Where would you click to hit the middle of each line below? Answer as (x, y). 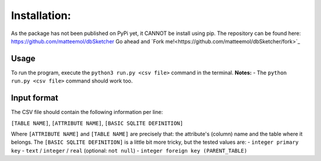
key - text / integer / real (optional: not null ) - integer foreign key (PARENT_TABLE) (129, 150)
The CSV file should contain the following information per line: (87, 112)
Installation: (41, 15)
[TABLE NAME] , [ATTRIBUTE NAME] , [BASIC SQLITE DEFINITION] (97, 123)
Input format (35, 98)
